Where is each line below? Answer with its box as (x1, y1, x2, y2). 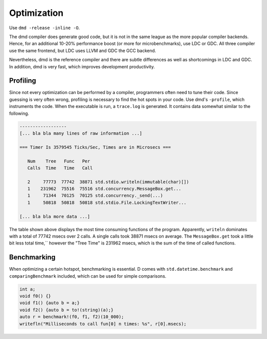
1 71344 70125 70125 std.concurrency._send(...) (27, 193, 163, 198)
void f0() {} (19, 293, 51, 299)
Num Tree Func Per (27, 158, 90, 164)
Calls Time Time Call (27, 165, 93, 171)
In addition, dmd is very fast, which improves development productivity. (9, 63, 155, 69)
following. (9, 110, 29, 116)
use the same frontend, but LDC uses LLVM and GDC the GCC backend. (9, 48, 156, 53)
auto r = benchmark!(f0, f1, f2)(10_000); (19, 314, 124, 320)
